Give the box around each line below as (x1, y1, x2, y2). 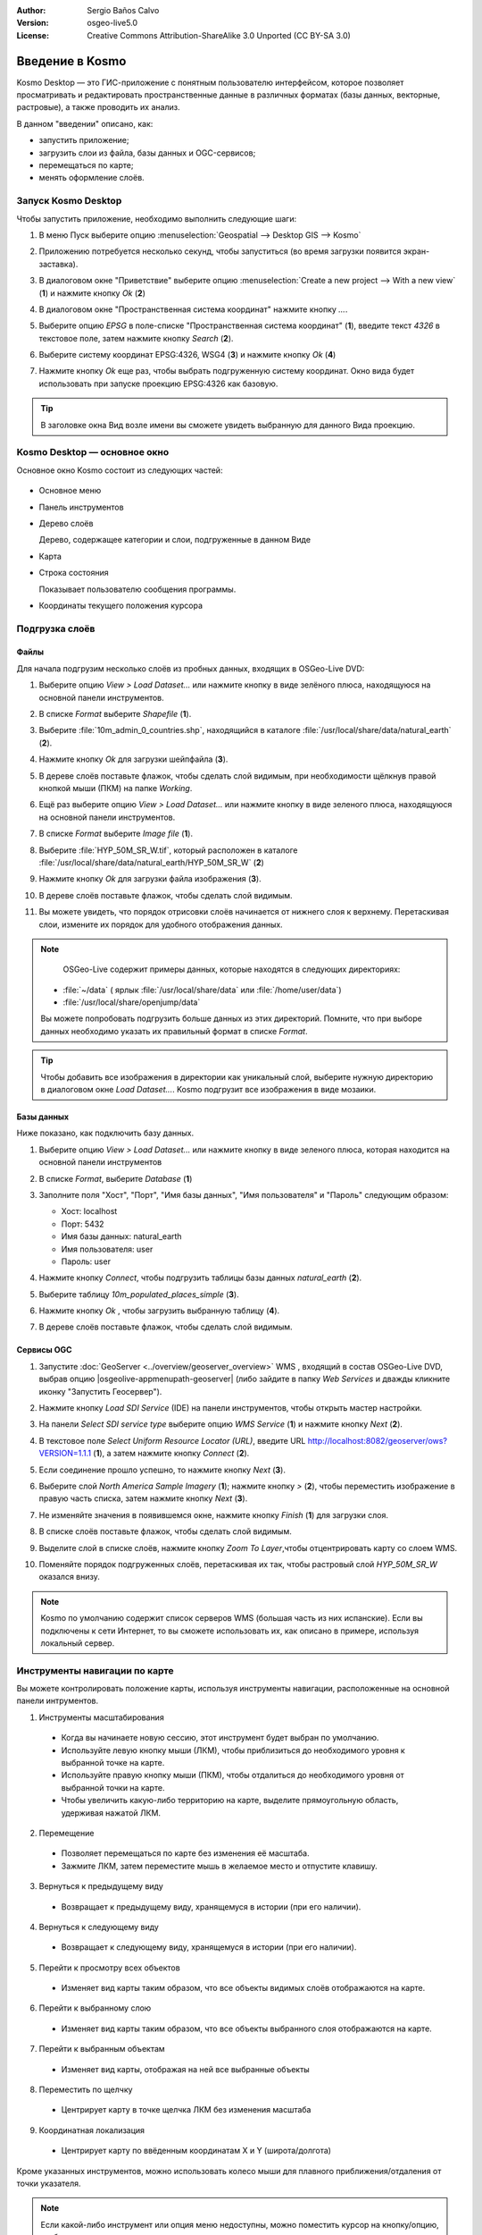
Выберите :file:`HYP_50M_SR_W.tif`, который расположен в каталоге (38, 845, 298, 856)
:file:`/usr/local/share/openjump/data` (62, 997, 201, 1008)
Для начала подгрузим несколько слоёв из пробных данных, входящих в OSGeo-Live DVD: (16, 662, 365, 674)
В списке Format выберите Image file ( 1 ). (38, 828, 194, 839)
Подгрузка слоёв (16, 622, 96, 635)
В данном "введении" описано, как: (16, 118, 154, 129)
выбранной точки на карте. (61, 1782, 165, 1792)
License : (16, 30, 49, 40)
